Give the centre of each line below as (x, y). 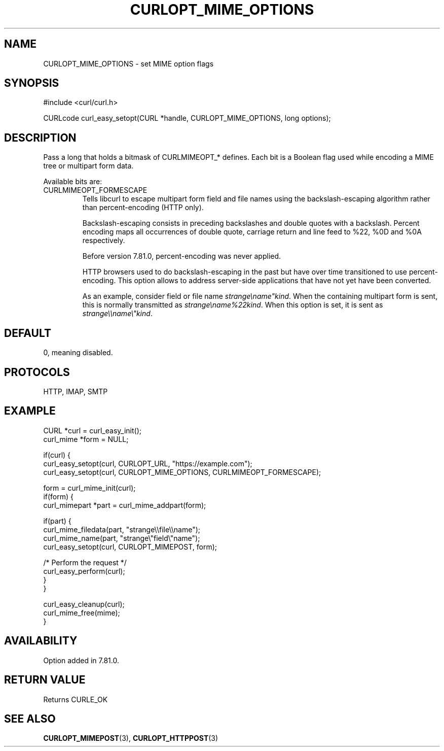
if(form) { (58, 496)
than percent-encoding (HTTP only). (143, 208)
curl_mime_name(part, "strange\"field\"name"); (122, 538)
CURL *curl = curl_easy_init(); (92, 430)
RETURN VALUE (45, 680)
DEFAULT (28, 333)
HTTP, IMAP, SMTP (76, 391)
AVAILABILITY (41, 641)
